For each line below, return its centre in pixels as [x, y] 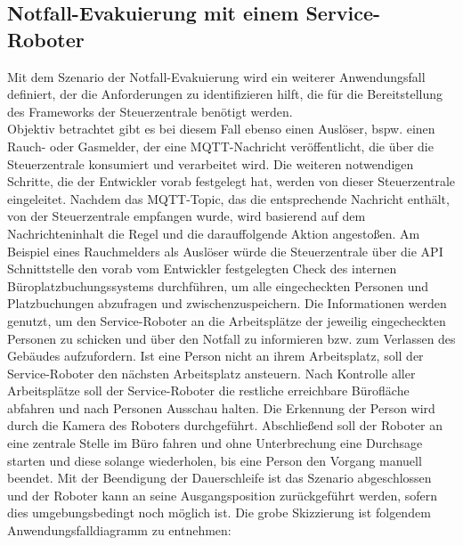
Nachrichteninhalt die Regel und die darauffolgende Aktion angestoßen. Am [214, 233]
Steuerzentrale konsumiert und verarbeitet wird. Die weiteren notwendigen [211, 163]
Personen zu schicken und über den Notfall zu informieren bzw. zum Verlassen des [231, 338]
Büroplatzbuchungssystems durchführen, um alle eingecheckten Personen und [218, 285]
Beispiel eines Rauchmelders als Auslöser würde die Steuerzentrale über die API [225, 251]
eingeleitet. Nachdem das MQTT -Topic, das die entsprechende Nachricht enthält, [228, 198]
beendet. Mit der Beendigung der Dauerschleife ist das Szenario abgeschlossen [219, 478]
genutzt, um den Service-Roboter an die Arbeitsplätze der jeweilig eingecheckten [227, 320]
